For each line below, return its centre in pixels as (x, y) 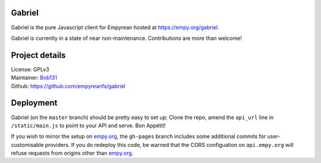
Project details (38, 55)
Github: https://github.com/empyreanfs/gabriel (68, 86)
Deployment (34, 103)
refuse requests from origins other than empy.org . (72, 153)
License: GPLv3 (30, 69)
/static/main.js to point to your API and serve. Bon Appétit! (88, 126)
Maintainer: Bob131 (34, 78)
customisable (27, 145)
